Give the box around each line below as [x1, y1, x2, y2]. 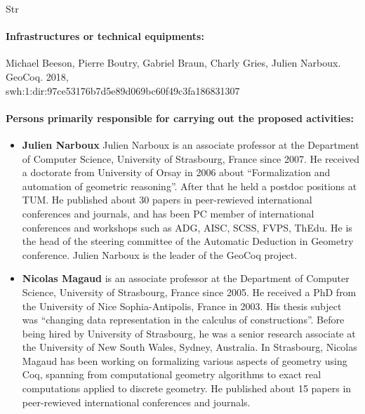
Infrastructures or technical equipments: [6, 29, 204, 44]
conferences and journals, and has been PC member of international [22, 206, 314, 220]
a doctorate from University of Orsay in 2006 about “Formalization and [22, 165, 331, 180]
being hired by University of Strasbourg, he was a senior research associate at [22, 326, 356, 340]
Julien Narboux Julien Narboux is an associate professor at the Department [22, 137, 359, 152]
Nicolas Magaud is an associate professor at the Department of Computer [22, 271, 350, 286]
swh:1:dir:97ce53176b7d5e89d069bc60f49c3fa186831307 [6, 83, 240, 98]
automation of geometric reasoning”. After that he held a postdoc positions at [22, 178, 357, 193]
